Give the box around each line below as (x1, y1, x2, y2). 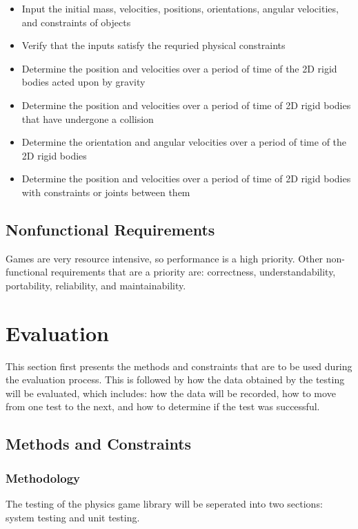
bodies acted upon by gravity (21, 75, 146, 89)
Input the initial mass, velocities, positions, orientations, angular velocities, (21, 1, 339, 15)
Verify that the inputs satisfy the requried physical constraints (21, 38, 286, 52)
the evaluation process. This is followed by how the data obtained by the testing (6, 372, 345, 387)
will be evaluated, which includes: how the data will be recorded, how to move (6, 385, 336, 400)
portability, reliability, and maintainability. (6, 278, 186, 292)
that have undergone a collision (21, 111, 154, 126)
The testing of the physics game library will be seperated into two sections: (6, 497, 323, 511)
